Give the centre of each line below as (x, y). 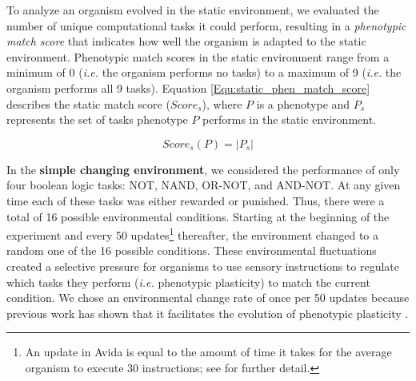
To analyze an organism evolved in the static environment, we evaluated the (193, 10)
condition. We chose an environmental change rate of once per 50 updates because (208, 298)
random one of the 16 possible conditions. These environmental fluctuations (192, 250)
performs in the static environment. (289, 119)
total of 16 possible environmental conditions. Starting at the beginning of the (198, 216)
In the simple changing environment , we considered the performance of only (203, 169)
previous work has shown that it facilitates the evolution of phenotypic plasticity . (208, 313)
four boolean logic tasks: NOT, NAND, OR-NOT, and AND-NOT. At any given (204, 185)
